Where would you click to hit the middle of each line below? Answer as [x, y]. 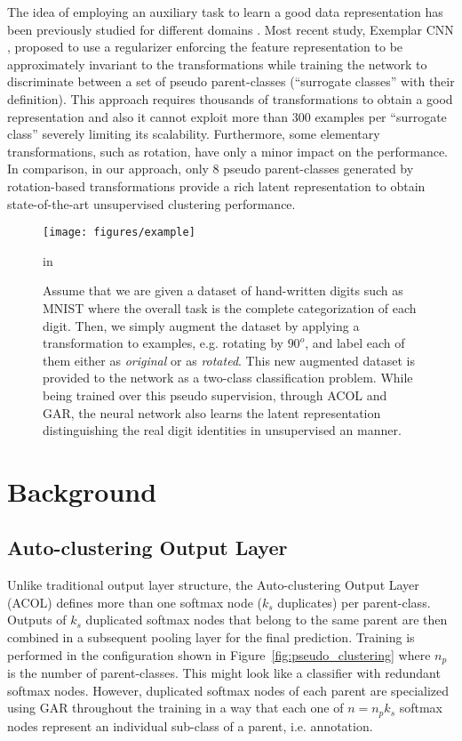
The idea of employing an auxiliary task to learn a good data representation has [225, 12]
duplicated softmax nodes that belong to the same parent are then [267, 620]
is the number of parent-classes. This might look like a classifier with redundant [224, 673]
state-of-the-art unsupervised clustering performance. [151, 203]
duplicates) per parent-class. [354, 602]
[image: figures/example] [119, 233]
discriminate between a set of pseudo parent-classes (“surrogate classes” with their [231, 81]
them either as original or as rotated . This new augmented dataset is [229, 360]
